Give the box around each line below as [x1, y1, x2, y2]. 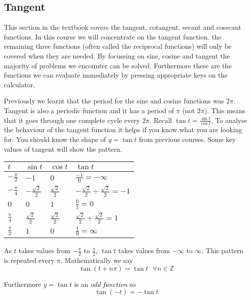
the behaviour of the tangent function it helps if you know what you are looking [4, 124, 242, 135]
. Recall [149, 115, 172, 125]
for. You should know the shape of [4, 134, 106, 144]
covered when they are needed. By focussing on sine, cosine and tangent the [4, 50, 230, 60]
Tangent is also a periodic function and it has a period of [4, 105, 174, 115]
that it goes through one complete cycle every [4, 115, 140, 125]
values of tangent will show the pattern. [4, 143, 122, 154]
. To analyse [211, 115, 247, 125]
